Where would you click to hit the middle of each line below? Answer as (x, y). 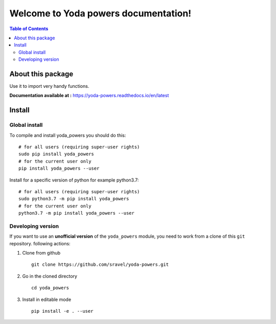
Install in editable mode (47, 299)
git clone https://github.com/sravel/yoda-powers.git (100, 265)
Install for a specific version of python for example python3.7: (74, 180)
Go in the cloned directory (50, 276)
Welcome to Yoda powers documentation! (100, 13)
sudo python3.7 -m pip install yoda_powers (74, 199)
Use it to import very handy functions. (49, 86)
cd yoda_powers (50, 288)
